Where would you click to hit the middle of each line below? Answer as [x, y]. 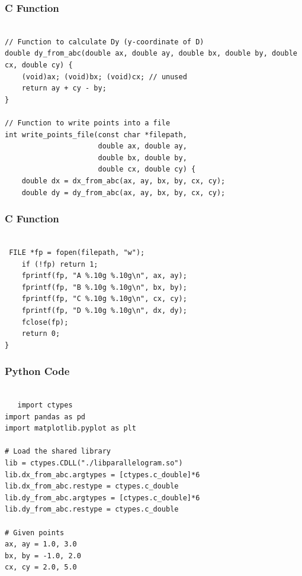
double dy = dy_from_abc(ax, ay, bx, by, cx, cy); [123, 192]
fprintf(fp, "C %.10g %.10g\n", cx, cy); [104, 299]
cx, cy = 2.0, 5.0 [41, 567]
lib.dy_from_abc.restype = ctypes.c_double [92, 509]
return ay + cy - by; [64, 88]
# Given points [35, 533]
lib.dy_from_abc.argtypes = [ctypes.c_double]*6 [102, 498]
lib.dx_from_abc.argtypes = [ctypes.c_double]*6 [102, 475]
